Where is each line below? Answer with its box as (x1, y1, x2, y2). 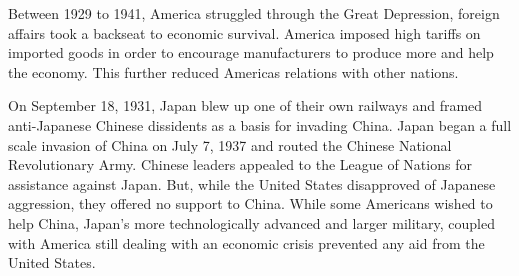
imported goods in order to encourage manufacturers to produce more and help (8, 42, 494, 63)
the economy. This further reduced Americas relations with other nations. (8, 61, 459, 82)
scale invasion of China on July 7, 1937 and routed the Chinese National (8, 134, 452, 155)
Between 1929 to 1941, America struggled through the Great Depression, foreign (8, 3, 500, 23)
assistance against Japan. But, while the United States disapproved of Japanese (8, 173, 496, 194)
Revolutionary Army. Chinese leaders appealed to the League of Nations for (8, 154, 472, 175)
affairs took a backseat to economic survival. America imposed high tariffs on (8, 22, 481, 43)
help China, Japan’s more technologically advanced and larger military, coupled (8, 212, 495, 233)
